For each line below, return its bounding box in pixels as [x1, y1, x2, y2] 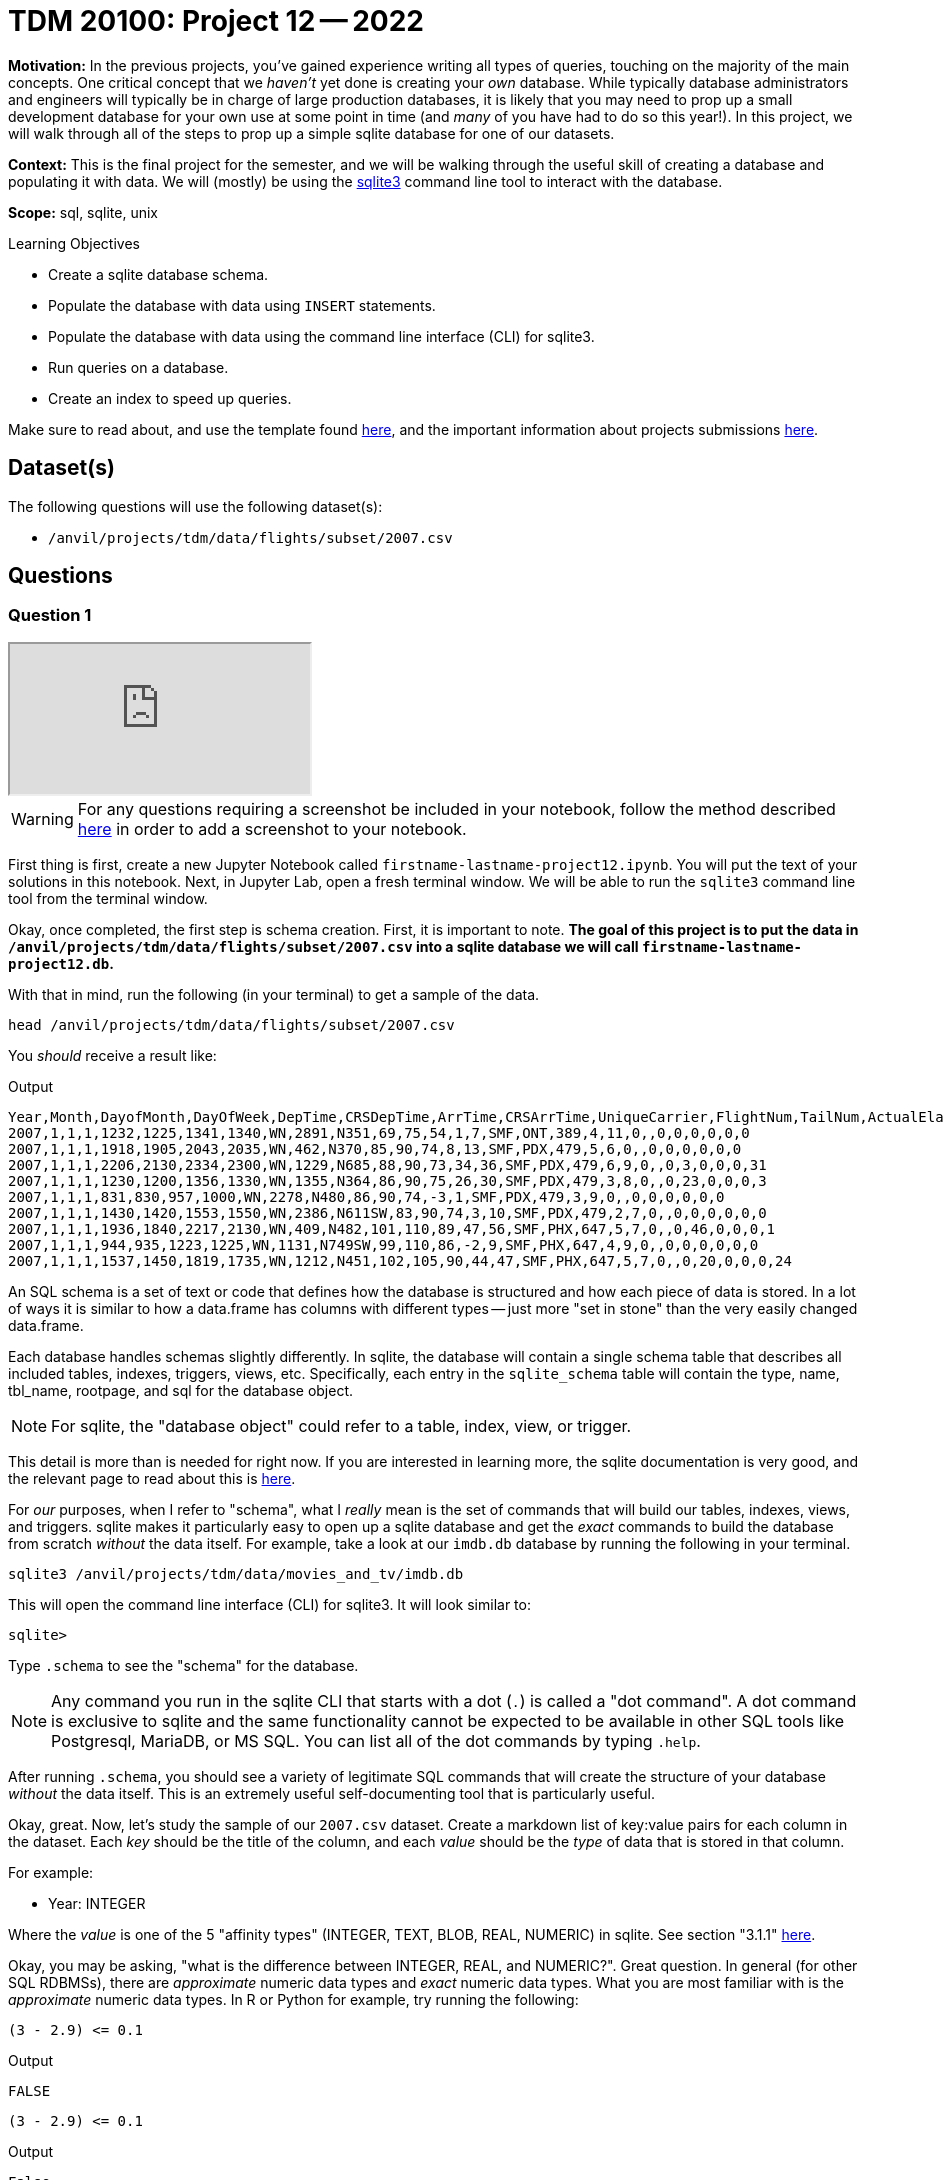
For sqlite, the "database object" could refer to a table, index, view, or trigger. [51, 1415, 632, 1436]
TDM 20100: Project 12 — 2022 [8, 4, 424, 38]
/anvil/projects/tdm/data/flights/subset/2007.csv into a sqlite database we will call [8, 937, 639, 955]
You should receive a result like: [8, 1046, 217, 1064]
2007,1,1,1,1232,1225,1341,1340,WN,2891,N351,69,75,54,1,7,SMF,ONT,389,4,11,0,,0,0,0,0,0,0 [8, 1124, 750, 1141]
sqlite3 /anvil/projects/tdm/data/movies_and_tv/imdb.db [8, 1565, 464, 1582]
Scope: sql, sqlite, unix [8, 203, 159, 221]
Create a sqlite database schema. [48, 265, 269, 283]
